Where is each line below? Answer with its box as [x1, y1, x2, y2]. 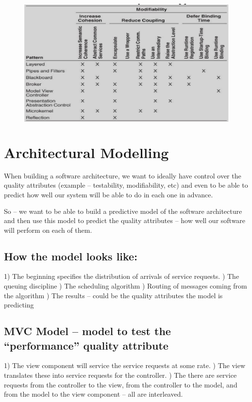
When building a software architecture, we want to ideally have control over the [4, 170, 241, 180]
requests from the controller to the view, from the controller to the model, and [4, 379, 237, 389]
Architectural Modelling [4, 142, 169, 162]
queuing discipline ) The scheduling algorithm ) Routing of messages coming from [4, 281, 247, 291]
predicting [4, 300, 34, 310]
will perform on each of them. [4, 225, 92, 235]
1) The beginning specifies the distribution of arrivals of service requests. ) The [4, 271, 239, 281]
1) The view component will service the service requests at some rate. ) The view [4, 360, 246, 370]
